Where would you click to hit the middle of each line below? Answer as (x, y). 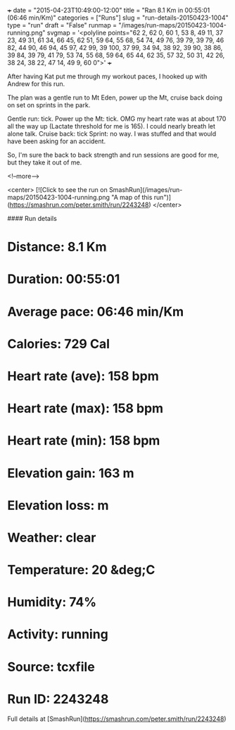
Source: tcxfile (51, 667)
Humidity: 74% (52, 602)
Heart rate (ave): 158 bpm (83, 376)
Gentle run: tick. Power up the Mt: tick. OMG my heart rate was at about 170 (117, 119)
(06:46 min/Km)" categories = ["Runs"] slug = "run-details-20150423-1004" (118, 18)
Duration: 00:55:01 (64, 279)
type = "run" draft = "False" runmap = (62, 25)
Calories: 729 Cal (59, 343)
